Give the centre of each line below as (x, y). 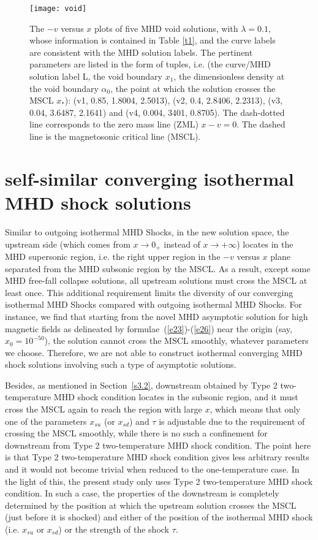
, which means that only (255, 409)
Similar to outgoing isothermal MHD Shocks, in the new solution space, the (147, 231)
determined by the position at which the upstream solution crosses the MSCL (151, 505)
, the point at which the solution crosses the (193, 88)
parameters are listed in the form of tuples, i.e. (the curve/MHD (150, 64)
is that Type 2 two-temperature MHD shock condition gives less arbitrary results (157, 457)
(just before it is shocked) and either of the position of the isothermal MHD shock (159, 517)
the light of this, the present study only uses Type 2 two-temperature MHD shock (159, 481)
